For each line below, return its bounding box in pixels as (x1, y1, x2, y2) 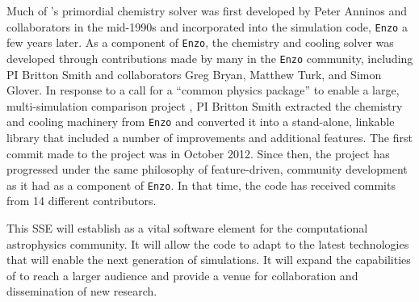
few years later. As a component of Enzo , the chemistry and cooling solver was (6, 34, 394, 51)
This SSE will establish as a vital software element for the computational (6, 220, 368, 237)
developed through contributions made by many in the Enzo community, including (6, 49, 413, 66)
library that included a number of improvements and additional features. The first (6, 129, 413, 145)
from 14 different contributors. (6, 192, 157, 209)
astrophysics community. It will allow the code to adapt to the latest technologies (6, 235, 409, 252)
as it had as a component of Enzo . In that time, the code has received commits (6, 176, 396, 193)
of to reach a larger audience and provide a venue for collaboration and (6, 266, 358, 283)
